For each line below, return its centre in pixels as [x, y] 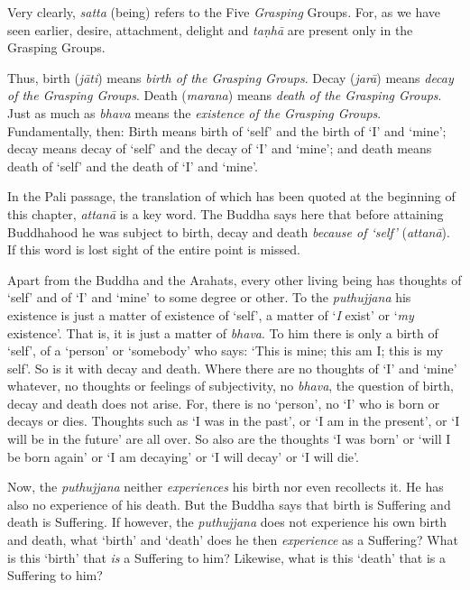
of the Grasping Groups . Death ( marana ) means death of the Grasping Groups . [225, 95]
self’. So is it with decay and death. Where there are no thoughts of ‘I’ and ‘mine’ [232, 368]
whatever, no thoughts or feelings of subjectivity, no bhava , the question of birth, [230, 386]
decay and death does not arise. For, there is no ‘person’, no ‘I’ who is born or [224, 403]
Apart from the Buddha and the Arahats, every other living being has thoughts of [235, 279]
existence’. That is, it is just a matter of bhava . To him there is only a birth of [223, 332]
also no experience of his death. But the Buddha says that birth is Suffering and [229, 504]
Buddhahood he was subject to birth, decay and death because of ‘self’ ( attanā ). [229, 231]
